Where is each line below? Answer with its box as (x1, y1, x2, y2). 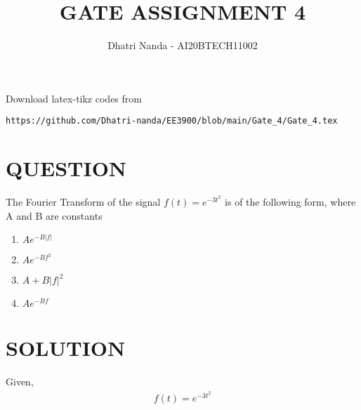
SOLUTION (6, 333, 126, 362)
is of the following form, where (225, 194, 356, 209)
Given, (6, 374, 34, 389)
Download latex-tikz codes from (6, 91, 142, 105)
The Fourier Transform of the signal (6, 194, 161, 209)
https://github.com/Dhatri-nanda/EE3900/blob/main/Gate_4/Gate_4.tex (6, 116, 338, 126)
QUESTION (6, 154, 127, 183)
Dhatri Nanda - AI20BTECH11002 (107, 38, 258, 53)
